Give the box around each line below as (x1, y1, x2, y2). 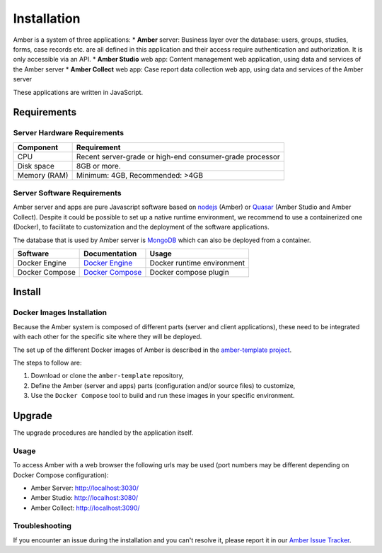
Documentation (83, 249, 137, 258)
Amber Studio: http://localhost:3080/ (30, 494, 139, 502)
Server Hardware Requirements (13, 128, 124, 138)
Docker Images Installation (13, 308, 108, 318)
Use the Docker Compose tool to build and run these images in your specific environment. (30, 392, 295, 400)
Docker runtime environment (149, 258, 245, 268)
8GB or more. (76, 161, 122, 171)
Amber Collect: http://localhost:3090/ (30, 503, 141, 512)
